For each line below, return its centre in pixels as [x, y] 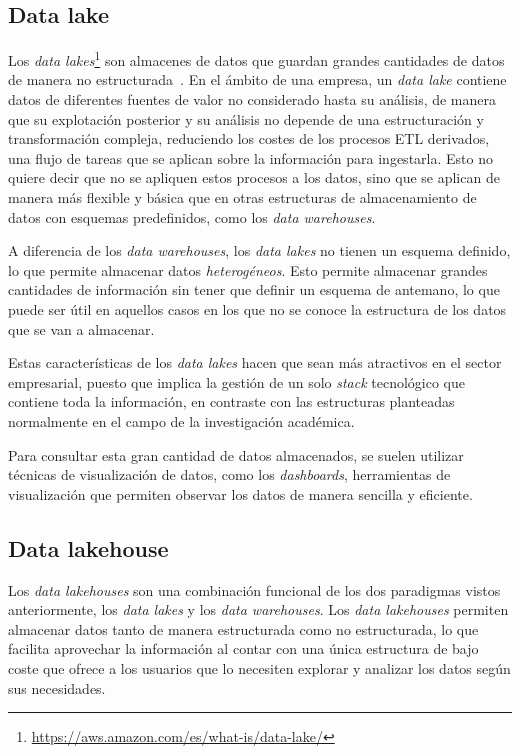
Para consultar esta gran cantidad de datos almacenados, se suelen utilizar [236, 454]
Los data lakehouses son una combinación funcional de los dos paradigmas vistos [254, 589]
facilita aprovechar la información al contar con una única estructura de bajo [243, 648]
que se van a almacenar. [81, 328]
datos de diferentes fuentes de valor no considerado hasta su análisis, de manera [252, 99]
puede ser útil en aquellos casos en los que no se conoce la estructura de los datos [257, 308]
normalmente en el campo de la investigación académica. [181, 420]
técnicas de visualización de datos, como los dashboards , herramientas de [229, 474]
